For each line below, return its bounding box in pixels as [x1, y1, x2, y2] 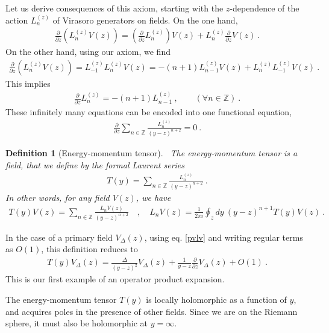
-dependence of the [230, 2, 299, 14]
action [5, 13, 28, 26]
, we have [136, 191, 171, 203]
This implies [5, 77, 51, 89]
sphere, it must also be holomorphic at [5, 317, 148, 329]
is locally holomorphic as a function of [146, 293, 287, 305]
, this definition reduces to [41, 243, 138, 255]
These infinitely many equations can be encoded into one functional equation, [5, 105, 292, 118]
